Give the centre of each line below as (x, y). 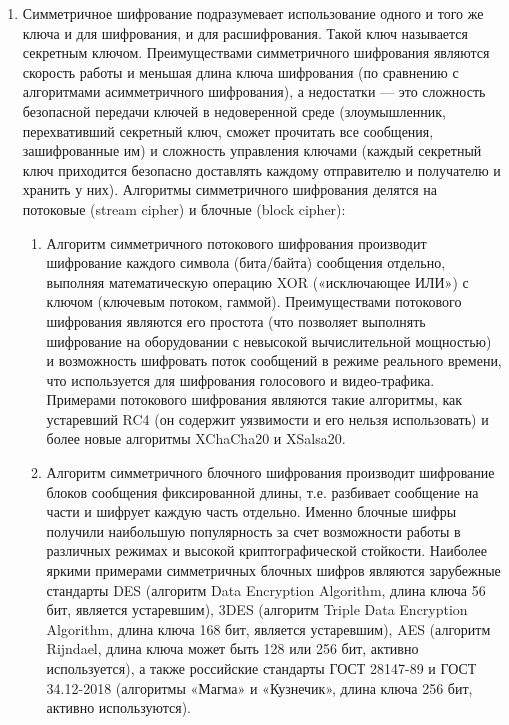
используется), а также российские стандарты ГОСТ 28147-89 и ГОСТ (261, 668)
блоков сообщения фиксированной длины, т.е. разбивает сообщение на (262, 491)
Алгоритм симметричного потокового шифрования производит (236, 242)
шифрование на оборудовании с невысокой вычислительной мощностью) (269, 340)
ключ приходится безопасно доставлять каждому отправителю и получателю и (261, 169)
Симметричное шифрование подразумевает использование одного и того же (253, 13)
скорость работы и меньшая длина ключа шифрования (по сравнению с (240, 71)
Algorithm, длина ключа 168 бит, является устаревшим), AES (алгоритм (268, 628)
